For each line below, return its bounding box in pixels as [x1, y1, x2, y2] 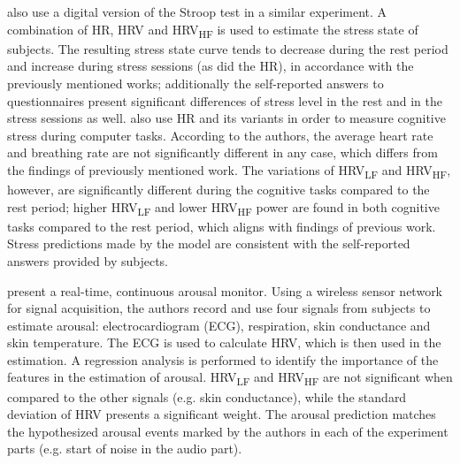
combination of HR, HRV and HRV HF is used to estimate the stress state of [7, 19, 418, 41]
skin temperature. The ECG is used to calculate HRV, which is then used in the [7, 333, 441, 352]
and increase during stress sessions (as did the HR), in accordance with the [7, 57, 414, 75]
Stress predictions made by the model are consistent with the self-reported [7, 234, 410, 253]
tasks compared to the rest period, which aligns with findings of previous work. [7, 217, 436, 235]
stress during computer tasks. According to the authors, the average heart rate [7, 126, 433, 144]
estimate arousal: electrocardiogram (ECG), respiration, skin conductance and [7, 316, 431, 334]
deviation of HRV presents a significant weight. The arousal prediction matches [7, 405, 436, 423]
